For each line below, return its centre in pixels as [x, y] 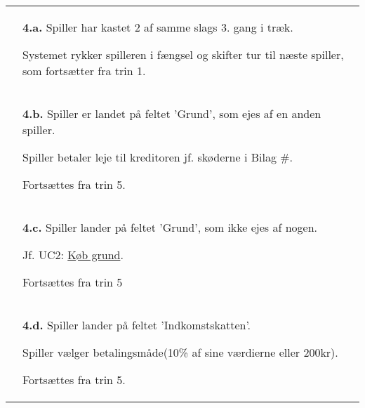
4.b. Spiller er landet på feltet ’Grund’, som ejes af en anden [172, 113]
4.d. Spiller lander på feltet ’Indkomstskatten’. [137, 325]
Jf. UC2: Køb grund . [73, 255]
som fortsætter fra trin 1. [84, 71]
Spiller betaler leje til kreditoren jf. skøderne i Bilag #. [158, 157]
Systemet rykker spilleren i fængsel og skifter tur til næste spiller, [183, 54]
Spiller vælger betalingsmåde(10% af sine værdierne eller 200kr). [180, 352]
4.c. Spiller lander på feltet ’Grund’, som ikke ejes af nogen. [170, 227]
